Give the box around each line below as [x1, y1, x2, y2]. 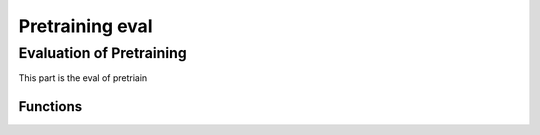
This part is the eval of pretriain [18, 72, 148, 84]
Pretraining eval [18, 15, 153, 37]
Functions [18, 98, 83, 115]
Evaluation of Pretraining [18, 44, 187, 62]
